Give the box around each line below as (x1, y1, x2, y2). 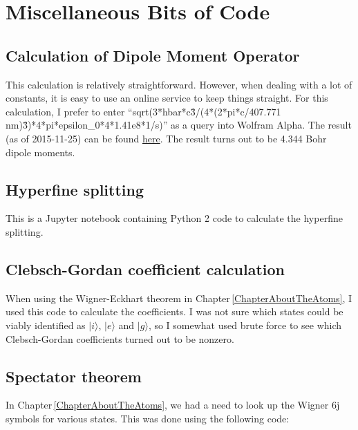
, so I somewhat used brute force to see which (148, 317, 342, 332)
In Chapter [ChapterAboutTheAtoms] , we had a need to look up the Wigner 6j (6, 398, 340, 412)
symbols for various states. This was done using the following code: (6, 411, 290, 425)
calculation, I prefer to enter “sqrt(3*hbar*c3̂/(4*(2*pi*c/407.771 (6, 104, 281, 118)
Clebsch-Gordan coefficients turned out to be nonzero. (6, 331, 234, 346)
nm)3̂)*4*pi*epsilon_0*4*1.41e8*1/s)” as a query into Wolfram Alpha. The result (6, 118, 352, 132)
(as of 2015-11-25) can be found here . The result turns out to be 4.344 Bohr (6, 131, 327, 145)
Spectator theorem (6, 365, 142, 386)
